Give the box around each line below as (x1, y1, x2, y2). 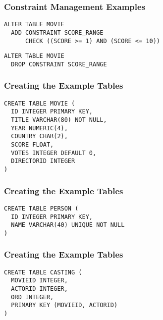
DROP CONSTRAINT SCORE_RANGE (11, 60, 107, 68)
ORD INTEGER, (11, 293, 54, 301)
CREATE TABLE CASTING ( (4, 268, 82, 276)
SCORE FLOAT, (11, 141, 54, 148)
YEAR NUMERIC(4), (11, 124, 68, 132)
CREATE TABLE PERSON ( (4, 205, 79, 212)
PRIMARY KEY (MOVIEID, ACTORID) (11, 302, 118, 309)
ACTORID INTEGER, (11, 285, 68, 292)
